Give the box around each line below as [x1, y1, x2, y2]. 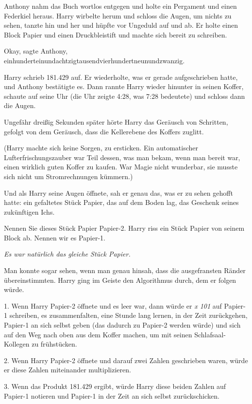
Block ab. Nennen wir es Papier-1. [4, 232, 105, 242]
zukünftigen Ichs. [4, 206, 55, 217]
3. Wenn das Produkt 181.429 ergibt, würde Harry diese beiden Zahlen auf [4, 381, 226, 391]
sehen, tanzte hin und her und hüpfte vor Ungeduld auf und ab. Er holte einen [4, 20, 238, 30]
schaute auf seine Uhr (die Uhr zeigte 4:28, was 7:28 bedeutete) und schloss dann [4, 91, 245, 101]
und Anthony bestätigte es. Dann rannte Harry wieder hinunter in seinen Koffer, [4, 81, 244, 92]
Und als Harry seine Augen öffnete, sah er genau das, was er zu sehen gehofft [4, 187, 233, 198]
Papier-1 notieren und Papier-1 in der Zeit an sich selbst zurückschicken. [4, 390, 219, 401]
